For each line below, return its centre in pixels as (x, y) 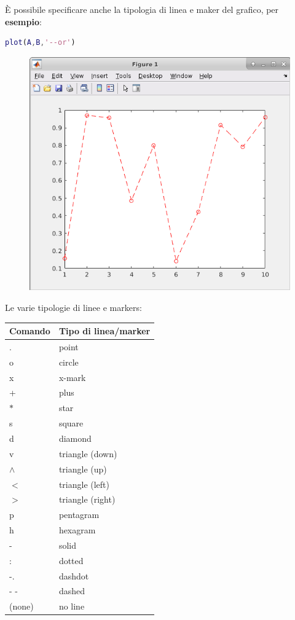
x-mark (72, 377)
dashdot (74, 575)
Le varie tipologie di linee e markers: (73, 308)
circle (69, 362)
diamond (75, 438)
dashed (72, 591)
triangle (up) (83, 469)
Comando (30, 331)
